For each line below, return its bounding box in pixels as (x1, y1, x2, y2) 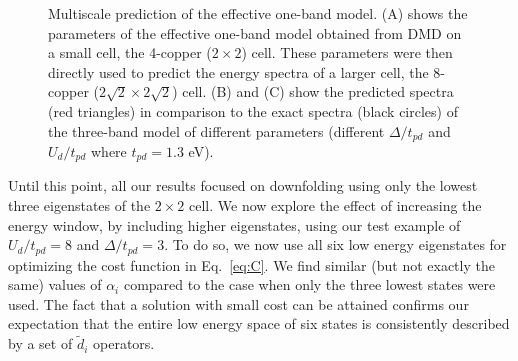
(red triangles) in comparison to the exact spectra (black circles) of (48, 100, 458, 121)
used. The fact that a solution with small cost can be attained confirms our (8, 293, 469, 314)
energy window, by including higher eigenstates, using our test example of (8, 214, 461, 235)
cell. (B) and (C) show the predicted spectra (182, 81, 454, 102)
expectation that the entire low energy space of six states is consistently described (8, 313, 510, 334)
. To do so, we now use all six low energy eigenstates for (164, 234, 507, 255)
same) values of (8, 274, 102, 295)
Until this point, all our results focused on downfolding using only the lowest (8, 175, 478, 196)
